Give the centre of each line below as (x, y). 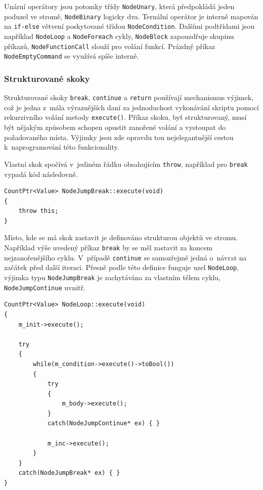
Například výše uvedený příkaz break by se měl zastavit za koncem (108, 248)
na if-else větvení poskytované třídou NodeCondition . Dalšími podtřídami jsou (129, 26)
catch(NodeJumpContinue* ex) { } (103, 424)
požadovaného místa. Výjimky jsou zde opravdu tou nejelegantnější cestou (119, 137)
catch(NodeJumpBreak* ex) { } (69, 473)
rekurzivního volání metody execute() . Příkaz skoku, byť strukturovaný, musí (125, 117)
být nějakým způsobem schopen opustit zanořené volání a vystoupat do (115, 127)
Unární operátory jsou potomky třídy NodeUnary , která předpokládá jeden (119, 6)
